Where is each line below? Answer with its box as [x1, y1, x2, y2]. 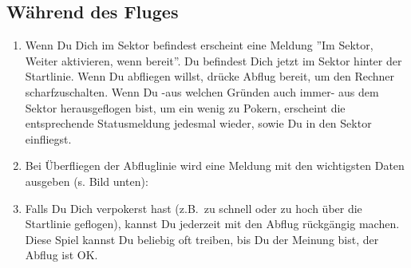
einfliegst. [25, 130, 72, 147]
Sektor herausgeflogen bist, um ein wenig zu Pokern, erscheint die [25, 99, 346, 116]
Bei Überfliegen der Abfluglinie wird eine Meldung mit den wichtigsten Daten [25, 157, 405, 174]
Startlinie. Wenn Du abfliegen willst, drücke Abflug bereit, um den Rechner [25, 68, 395, 85]
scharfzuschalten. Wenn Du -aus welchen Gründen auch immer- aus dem [25, 83, 379, 100]
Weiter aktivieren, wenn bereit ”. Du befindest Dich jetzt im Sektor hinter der [25, 52, 402, 69]
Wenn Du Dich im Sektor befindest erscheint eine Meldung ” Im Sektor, [25, 37, 373, 53]
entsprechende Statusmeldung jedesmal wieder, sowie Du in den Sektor [25, 115, 372, 132]
